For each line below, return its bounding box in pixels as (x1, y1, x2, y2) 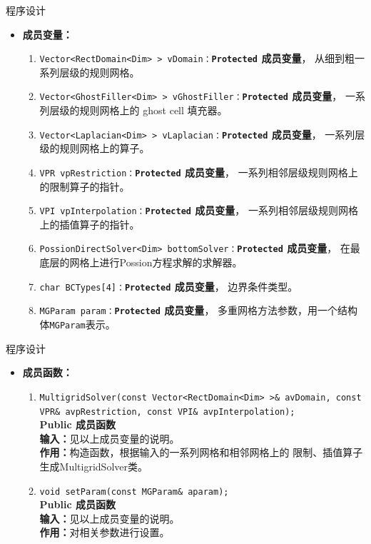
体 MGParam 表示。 (39, 317, 116, 331)
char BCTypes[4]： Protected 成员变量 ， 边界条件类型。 (39, 278, 298, 293)
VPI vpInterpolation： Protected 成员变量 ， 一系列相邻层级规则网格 (39, 203, 358, 218)
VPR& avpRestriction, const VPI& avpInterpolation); (39, 406, 295, 417)
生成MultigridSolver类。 (39, 458, 148, 473)
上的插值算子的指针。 (39, 216, 140, 231)
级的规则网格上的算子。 (39, 141, 150, 156)
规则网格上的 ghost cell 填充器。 (79, 103, 228, 118)
